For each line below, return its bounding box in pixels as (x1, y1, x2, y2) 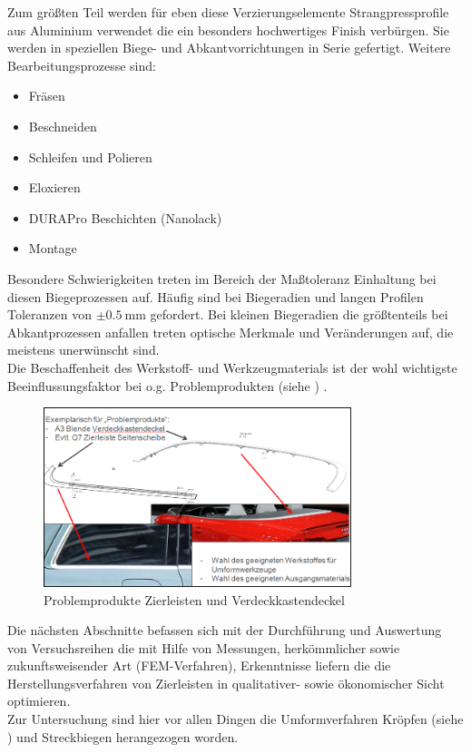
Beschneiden (28, 116, 97, 135)
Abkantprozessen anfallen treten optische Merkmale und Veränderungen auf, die (7, 322, 454, 341)
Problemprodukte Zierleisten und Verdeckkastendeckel (44, 590, 345, 609)
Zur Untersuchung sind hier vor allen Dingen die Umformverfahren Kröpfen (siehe (7, 709, 464, 729)
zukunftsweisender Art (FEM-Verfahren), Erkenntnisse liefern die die (7, 656, 391, 675)
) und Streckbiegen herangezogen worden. (7, 727, 239, 746)
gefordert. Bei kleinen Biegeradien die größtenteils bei (150, 305, 448, 324)
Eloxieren (28, 178, 81, 197)
